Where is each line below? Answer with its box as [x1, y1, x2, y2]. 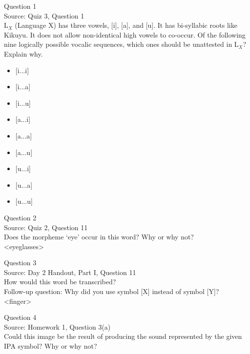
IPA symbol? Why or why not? [4, 341, 97, 351]
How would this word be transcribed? [4, 276, 116, 287]
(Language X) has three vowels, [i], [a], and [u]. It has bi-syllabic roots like [15, 20, 237, 30]
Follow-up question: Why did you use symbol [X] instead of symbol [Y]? [4, 286, 219, 296]
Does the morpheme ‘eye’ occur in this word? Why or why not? [4, 232, 194, 242]
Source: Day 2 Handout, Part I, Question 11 [4, 267, 136, 277]
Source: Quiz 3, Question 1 [4, 10, 84, 20]
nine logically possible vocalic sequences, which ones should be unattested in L [4, 39, 239, 49]
